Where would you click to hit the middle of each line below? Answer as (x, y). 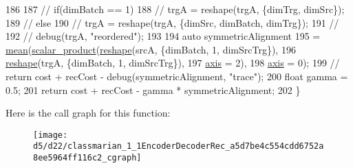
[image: (51, 135)
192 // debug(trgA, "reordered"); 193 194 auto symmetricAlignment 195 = (163, 36)
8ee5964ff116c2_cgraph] (87, 158)
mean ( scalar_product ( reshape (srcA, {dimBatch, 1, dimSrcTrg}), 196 (151, 49)
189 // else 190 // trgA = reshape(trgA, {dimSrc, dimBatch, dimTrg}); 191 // (172, 22)
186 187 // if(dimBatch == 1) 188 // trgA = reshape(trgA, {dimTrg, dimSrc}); (175, 9)
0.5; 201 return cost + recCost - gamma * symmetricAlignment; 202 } (153, 89)
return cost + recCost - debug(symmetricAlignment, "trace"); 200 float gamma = (177, 76)
